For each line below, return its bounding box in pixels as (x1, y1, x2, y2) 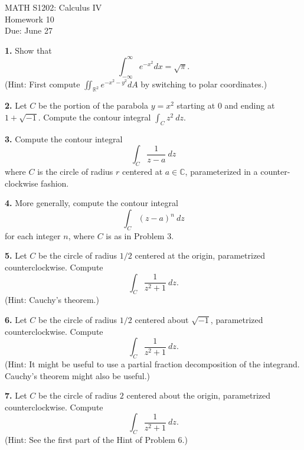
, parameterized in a (185, 165, 258, 178)
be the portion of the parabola (38, 99, 148, 112)
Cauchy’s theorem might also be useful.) (5, 369, 151, 381)
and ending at (224, 99, 275, 112)
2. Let (5, 99, 27, 112)
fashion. (41, 177, 69, 189)
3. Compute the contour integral (5, 132, 123, 145)
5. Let (5, 249, 27, 262)
